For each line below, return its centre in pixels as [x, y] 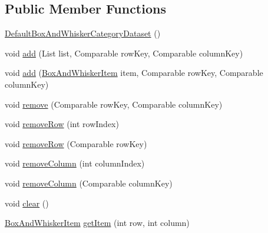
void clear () [27, 203]
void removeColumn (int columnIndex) [75, 163]
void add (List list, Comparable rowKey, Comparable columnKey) [124, 53]
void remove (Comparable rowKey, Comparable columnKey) [114, 104]
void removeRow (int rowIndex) [62, 124]
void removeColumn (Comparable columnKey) [89, 183]
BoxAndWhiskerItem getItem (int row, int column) [97, 223]
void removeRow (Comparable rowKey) [76, 143]
